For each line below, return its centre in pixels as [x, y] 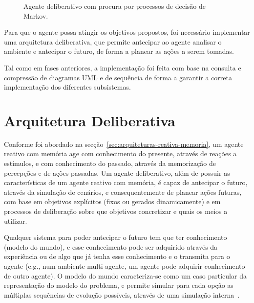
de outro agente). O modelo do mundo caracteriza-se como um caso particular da [125, 275]
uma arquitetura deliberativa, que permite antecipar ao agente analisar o [113, 41]
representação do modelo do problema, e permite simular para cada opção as [119, 285]
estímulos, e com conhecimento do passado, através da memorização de [110, 163]
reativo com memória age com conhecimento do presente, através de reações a [120, 153]
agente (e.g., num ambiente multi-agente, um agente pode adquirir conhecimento [125, 266]
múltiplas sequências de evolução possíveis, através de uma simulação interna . [122, 294]
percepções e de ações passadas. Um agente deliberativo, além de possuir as [117, 173]
